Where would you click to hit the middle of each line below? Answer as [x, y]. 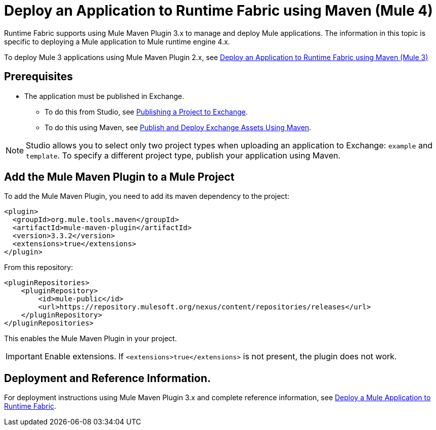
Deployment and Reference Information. [107, 378]
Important [24, 357]
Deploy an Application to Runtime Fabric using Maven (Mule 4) [219, 11]
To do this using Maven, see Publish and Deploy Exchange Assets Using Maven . [178, 127]
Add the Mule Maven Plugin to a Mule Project [119, 177]
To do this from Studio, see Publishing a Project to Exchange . [146, 112]
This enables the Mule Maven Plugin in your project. [91, 339]
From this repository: [39, 267]
